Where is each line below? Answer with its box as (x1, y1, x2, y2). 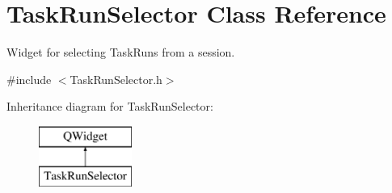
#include (6, 70, 52, 87)
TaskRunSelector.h (70, 70, 162, 87)
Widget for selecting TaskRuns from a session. (6, 44, 235, 61)
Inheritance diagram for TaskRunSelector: (6, 98, 213, 115)
